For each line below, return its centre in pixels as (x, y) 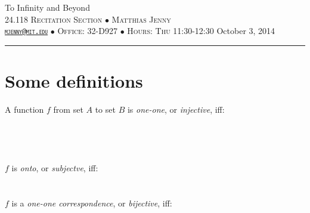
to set (105, 109)
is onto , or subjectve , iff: (55, 167)
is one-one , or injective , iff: (176, 109)
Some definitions (74, 81)
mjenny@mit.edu (27, 32)
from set (68, 109)
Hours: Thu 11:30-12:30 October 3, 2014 (201, 31)
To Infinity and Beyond (47, 7)
